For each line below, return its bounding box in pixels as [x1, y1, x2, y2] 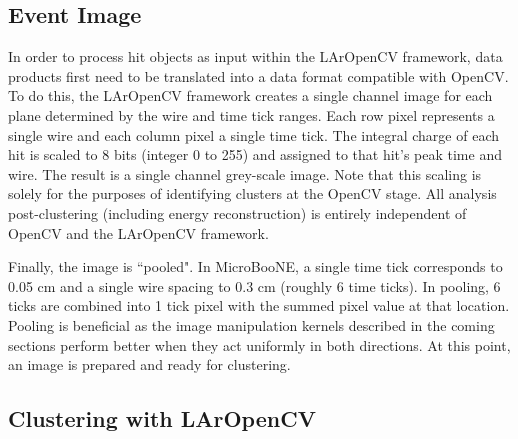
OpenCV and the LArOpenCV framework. [8, 222, 269, 243]
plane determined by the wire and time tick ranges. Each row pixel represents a [8, 104, 495, 125]
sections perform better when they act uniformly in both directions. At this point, [8, 334, 511, 355]
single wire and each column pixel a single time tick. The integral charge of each [8, 124, 499, 145]
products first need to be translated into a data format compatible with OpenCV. [8, 65, 509, 86]
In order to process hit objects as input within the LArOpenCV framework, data [8, 46, 503, 67]
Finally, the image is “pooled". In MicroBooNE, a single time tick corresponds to [8, 256, 503, 277]
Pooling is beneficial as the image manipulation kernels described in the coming [8, 314, 495, 335]
